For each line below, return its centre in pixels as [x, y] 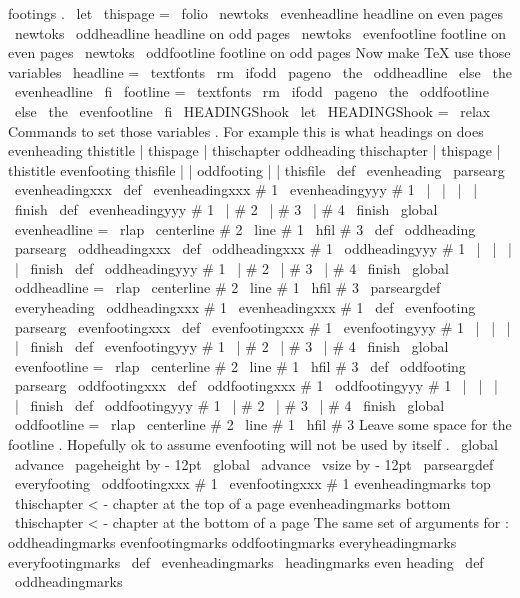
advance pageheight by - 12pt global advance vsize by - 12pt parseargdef [254, 463]
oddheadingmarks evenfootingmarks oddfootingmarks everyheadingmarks [232, 542]
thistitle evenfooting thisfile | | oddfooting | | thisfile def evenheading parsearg [256, 169]
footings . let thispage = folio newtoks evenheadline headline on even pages [255, 13]
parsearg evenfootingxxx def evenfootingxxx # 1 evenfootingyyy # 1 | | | [262, 326]
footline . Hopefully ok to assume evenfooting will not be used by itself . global [253, 444]
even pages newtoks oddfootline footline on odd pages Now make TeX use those [259, 52]
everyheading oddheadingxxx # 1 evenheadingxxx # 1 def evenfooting [245, 306]
